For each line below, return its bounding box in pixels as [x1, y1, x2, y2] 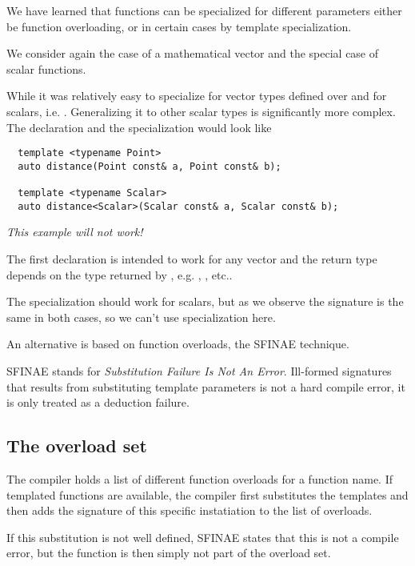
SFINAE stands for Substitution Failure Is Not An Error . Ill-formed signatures [6, 363, 392, 379]
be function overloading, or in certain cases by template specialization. [6, 18, 352, 34]
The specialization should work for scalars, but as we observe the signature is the [6, 293, 404, 310]
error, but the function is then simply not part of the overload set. [6, 544, 331, 561]
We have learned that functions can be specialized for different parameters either [6, 2, 402, 18]
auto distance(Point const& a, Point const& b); [18, 160, 281, 172]
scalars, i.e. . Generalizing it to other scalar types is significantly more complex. [6, 102, 396, 119]
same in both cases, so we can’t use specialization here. [6, 308, 276, 325]
